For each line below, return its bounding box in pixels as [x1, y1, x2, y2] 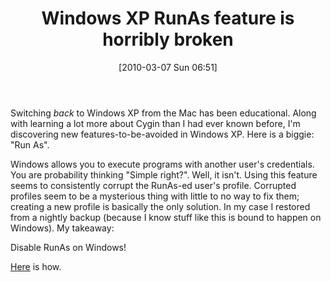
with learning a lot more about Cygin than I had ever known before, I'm [10, 117, 301, 129]
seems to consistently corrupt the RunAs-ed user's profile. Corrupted [10, 179, 297, 191]
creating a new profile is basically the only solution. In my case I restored [10, 200, 311, 212]
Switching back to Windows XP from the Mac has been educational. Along [10, 107, 317, 119]
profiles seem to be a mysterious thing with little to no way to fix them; [10, 190, 300, 202]
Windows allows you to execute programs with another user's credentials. [10, 158, 315, 170]
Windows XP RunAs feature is [41, 7, 295, 30]
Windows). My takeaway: [10, 222, 115, 234]
